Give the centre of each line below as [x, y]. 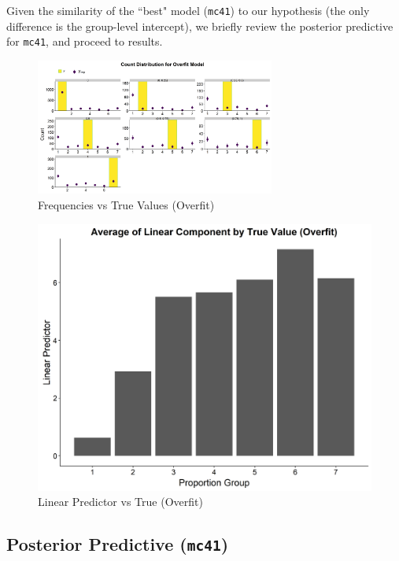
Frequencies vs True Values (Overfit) [126, 205]
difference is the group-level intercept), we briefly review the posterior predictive [200, 26]
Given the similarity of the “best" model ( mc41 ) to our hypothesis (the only [188, 10]
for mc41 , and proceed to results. [85, 41]
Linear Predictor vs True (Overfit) [120, 502]
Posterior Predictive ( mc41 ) [118, 544]
